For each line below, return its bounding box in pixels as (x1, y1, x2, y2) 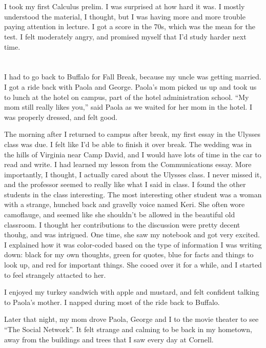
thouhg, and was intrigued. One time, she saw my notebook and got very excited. (4, 229, 260, 240)
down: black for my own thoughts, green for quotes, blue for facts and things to (4, 249, 254, 260)
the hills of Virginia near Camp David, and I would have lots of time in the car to (4, 149, 261, 159)
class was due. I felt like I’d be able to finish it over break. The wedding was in (4, 138, 252, 149)
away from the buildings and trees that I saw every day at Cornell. (4, 334, 214, 344)
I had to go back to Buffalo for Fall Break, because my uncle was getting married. (4, 71, 261, 82)
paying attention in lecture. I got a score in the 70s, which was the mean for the (4, 21, 255, 32)
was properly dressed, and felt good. (4, 111, 118, 122)
